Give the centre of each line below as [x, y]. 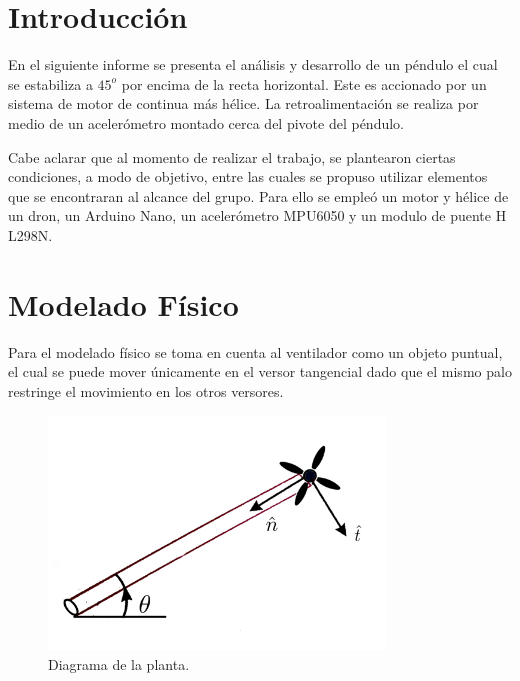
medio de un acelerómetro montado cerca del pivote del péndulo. [206, 122]
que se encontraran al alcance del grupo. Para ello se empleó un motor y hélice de [258, 195]
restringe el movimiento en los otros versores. [146, 390]
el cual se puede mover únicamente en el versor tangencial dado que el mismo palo [260, 371]
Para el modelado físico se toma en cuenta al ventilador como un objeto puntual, [255, 351]
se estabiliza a [50, 83]
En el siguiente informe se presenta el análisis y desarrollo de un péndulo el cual [253, 64]
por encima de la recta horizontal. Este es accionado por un [304, 83]
